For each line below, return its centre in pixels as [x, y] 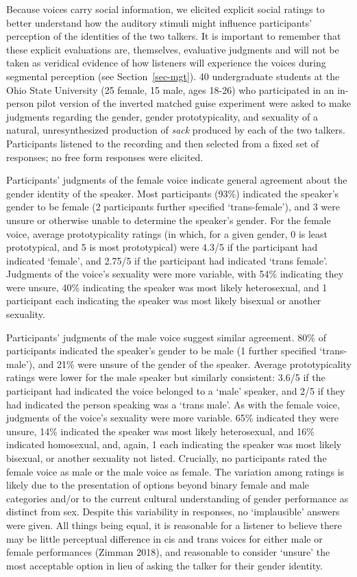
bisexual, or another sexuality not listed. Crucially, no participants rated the [167, 458]
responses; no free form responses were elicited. [105, 157]
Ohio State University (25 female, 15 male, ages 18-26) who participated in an [170, 89]
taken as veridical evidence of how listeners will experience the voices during [166, 63]
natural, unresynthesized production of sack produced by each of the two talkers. [176, 130]
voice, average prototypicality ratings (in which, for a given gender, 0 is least [167, 233]
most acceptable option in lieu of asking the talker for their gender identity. [164, 565]
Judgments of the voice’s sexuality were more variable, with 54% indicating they [175, 274]
